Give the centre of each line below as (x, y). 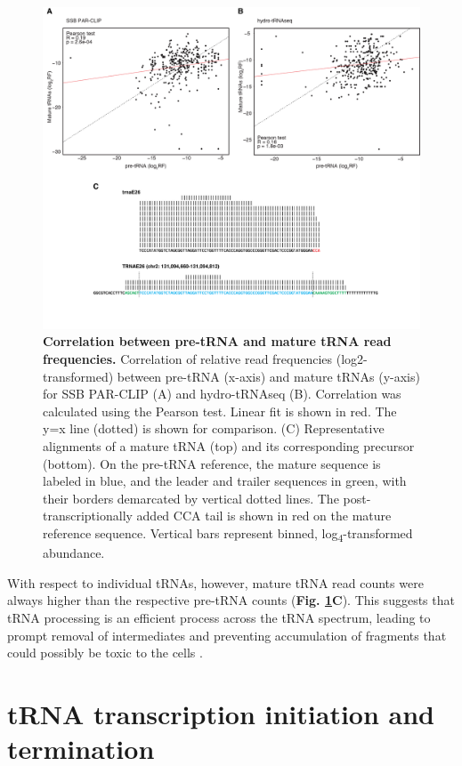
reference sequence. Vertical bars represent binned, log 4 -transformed (228, 534)
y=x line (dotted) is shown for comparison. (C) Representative (214, 428)
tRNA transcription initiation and (221, 713)
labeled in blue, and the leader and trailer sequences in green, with (225, 481)
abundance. (74, 553)
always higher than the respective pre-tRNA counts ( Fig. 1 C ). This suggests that (231, 600)
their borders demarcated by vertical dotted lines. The (191, 498)
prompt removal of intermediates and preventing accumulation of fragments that (227, 635)
